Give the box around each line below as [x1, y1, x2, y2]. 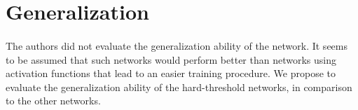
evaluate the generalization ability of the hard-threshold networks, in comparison [6, 79, 352, 94]
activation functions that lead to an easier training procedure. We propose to [6, 66, 336, 81]
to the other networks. [6, 93, 101, 108]
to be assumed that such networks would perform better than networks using [6, 52, 336, 67]
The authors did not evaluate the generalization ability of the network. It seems [6, 38, 347, 53]
